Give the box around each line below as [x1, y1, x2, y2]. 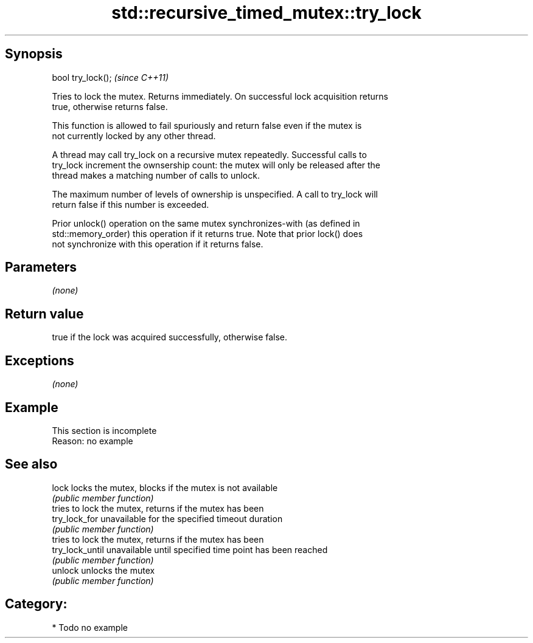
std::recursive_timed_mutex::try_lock [111, 2, 422, 23]
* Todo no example [52, 622, 128, 633]
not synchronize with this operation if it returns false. [52, 238, 263, 249]
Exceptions [5, 352, 74, 368]
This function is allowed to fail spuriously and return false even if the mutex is [52, 120, 362, 131]
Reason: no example [52, 435, 133, 446]
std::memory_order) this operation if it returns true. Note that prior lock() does [52, 228, 363, 239]
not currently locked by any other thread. [52, 130, 216, 141]
